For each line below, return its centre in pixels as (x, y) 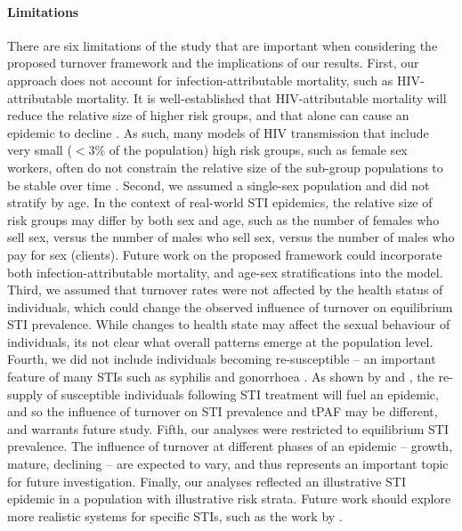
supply (25, 394)
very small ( (40, 150)
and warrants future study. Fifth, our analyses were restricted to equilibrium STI (228, 428)
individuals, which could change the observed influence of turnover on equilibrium (230, 306)
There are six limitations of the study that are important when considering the (223, 45)
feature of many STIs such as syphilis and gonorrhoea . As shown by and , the (221, 377)
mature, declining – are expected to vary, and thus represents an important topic (228, 464)
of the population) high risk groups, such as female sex (258, 150)
